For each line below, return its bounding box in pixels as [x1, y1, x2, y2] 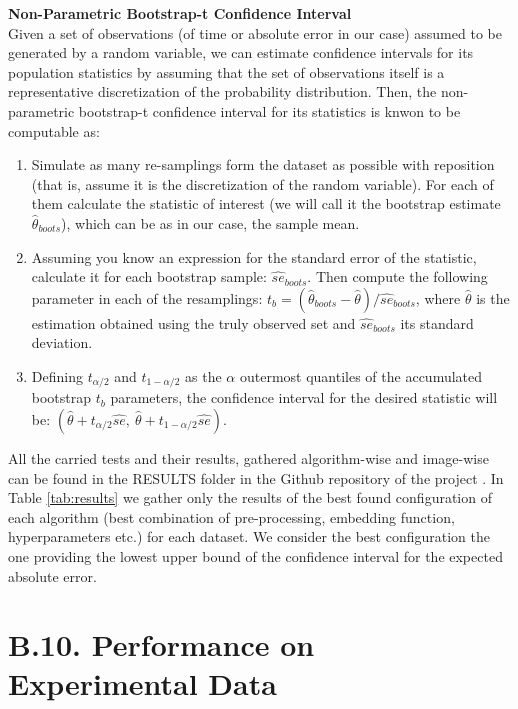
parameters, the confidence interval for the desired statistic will [110, 387, 498, 408]
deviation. [31, 332, 93, 353]
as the [185, 365, 222, 386]
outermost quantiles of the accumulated [239, 365, 483, 386]
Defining [31, 365, 83, 386]
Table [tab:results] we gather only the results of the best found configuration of [8, 487, 492, 508]
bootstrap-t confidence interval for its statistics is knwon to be [78, 100, 461, 121]
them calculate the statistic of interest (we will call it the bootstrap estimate [31, 193, 501, 214]
